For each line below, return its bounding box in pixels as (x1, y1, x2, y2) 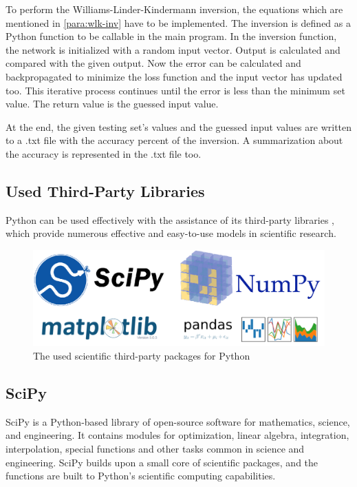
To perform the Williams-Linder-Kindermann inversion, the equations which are (6, 2, 343, 16)
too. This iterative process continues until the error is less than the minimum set (6, 83, 345, 97)
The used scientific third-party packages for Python (33, 349, 250, 363)
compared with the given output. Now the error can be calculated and (6, 56, 301, 70)
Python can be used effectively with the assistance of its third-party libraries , (6, 212, 334, 227)
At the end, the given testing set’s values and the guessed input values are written (6, 119, 352, 134)
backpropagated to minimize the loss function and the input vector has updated (6, 69, 343, 83)
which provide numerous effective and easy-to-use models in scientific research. (6, 226, 336, 240)
